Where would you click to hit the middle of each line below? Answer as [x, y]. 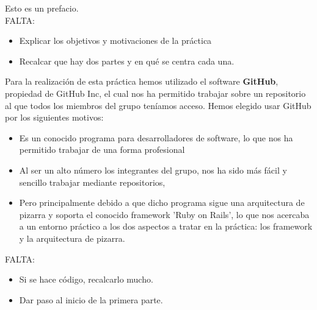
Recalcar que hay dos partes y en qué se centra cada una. [127, 61]
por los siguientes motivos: [54, 117]
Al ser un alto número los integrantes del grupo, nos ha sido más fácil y [153, 170]
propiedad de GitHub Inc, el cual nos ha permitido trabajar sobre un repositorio [155, 93]
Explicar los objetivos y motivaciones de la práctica [115, 41]
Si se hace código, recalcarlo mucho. [86, 279]
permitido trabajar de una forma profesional [102, 150]
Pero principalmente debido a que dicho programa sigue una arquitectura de [162, 203]
